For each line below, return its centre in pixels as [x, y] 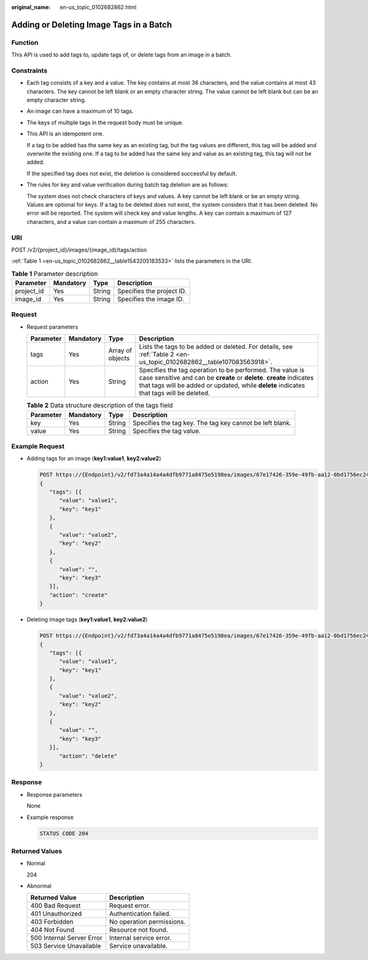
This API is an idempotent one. [65, 134]
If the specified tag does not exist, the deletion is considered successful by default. [132, 173]
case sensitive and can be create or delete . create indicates [226, 378]
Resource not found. [139, 930]
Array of [120, 351]
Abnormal [39, 886]
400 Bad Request [56, 906]
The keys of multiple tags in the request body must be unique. [105, 122]
